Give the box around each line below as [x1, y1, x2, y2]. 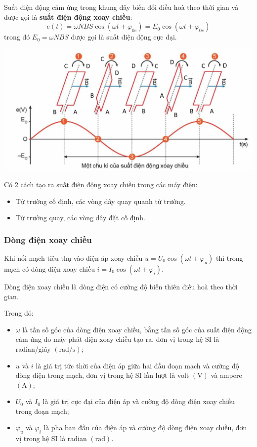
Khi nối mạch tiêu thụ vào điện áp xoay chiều [4, 252, 143, 263]
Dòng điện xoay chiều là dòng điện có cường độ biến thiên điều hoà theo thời [4, 281, 238, 291]
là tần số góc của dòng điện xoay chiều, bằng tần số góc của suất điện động [22, 324, 252, 334]
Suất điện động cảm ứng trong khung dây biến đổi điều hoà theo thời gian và [4, 2, 239, 12]
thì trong [216, 252, 243, 263]
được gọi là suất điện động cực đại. [71, 32, 177, 42]
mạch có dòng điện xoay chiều [4, 263, 95, 274]
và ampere [211, 370, 242, 380]
